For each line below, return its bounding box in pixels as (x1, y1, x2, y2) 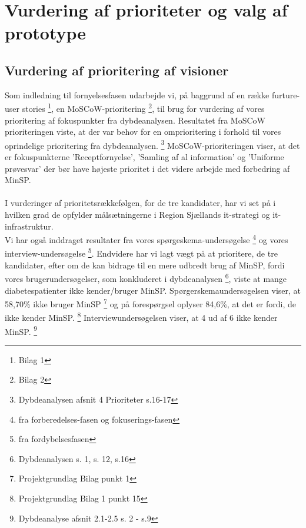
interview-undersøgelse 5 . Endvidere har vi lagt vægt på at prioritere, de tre (5, 245, 278, 260)
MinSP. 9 (5, 323, 38, 337)
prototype (5, 21, 87, 45)
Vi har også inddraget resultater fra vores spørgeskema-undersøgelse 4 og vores (5, 232, 288, 245)
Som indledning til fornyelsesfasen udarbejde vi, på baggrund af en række (5, 88, 270, 101)
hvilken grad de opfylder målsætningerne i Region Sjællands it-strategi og (5, 208, 270, 221)
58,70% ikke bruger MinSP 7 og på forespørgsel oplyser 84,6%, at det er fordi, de (5, 296, 297, 310)
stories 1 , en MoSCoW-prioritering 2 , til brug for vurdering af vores (22, 101, 265, 115)
